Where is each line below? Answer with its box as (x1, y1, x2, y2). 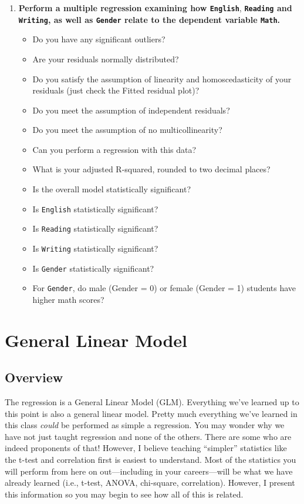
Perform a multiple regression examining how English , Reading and (18, 2, 292, 14)
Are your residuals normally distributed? (32, 52, 179, 65)
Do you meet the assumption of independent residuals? (32, 104, 230, 116)
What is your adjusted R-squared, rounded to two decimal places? (32, 163, 271, 175)
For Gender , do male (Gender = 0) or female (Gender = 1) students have (32, 282, 296, 294)
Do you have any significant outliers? (32, 33, 165, 45)
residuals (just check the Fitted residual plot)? (32, 84, 200, 96)
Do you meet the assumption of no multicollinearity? (32, 124, 222, 136)
